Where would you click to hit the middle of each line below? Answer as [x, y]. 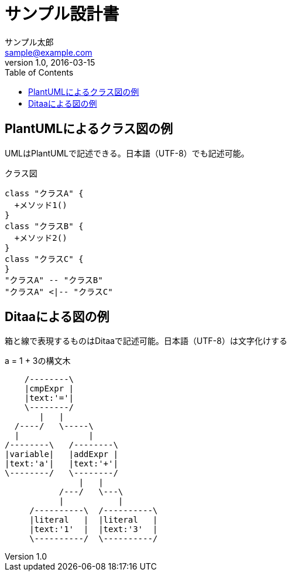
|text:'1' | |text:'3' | [94, 529]
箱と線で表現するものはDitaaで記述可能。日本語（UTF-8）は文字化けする [146, 341]
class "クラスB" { [44, 226]
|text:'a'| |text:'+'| [61, 464]
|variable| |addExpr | [61, 454]
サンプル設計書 [62, 14]
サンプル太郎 [29, 42]
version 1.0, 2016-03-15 [50, 62]
